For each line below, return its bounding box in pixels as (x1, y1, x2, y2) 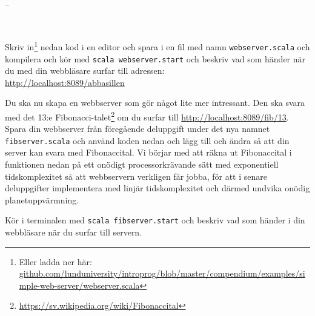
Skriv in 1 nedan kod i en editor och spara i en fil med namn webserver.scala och (5, 39, 310, 53)
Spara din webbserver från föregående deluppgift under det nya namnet (5, 122, 270, 135)
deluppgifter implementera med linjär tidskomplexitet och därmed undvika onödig (5, 182, 310, 194)
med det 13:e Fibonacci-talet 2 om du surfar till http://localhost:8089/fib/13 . (5, 108, 289, 123)
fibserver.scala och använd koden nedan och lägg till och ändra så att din (5, 134, 290, 146)
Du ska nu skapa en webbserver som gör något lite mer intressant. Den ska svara (5, 96, 305, 109)
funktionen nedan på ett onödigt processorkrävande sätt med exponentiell (5, 158, 279, 171)
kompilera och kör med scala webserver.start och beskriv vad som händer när (5, 52, 306, 65)
